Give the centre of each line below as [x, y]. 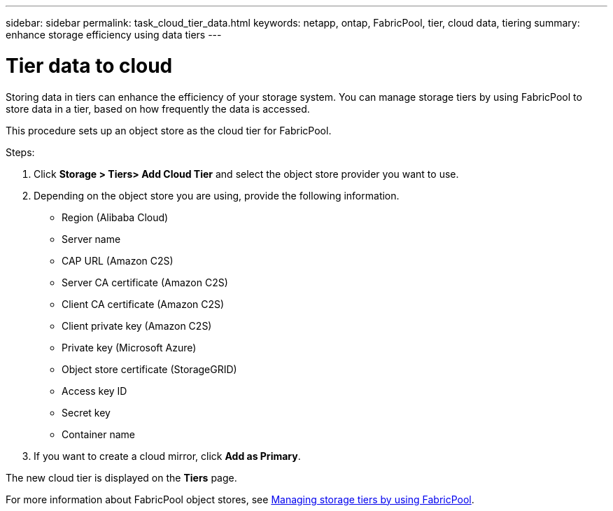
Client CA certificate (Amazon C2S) [143, 304]
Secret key [86, 412]
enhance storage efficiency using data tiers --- [114, 35]
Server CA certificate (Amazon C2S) [145, 282]
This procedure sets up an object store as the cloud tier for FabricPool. [169, 130]
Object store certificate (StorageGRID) [149, 369]
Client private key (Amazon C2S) [137, 325]
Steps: [20, 152]
